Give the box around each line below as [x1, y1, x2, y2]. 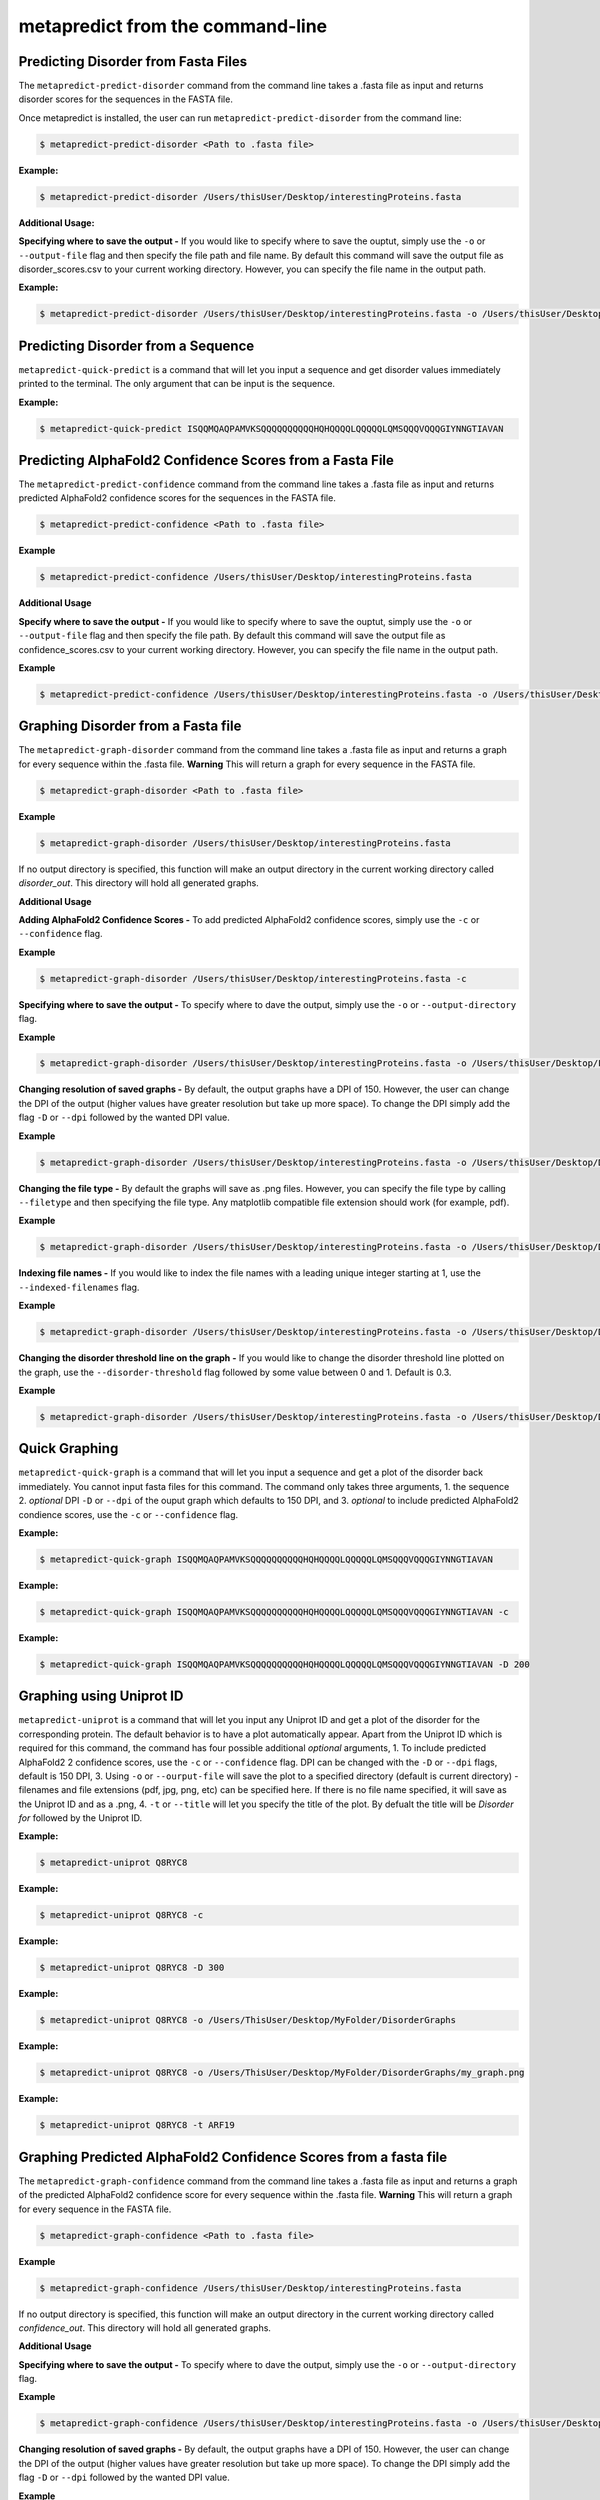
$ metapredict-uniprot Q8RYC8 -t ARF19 [39, 2120, 235, 2131]
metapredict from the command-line [18, 15, 328, 37]
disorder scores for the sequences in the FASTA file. [18, 93, 234, 105]
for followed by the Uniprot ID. [18, 1812, 143, 1824]
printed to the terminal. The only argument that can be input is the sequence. [18, 378, 335, 390]
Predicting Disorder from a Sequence [18, 337, 255, 354]
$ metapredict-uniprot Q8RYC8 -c [39, 1910, 204, 1921]
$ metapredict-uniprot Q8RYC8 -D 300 [39, 1962, 225, 1974]
